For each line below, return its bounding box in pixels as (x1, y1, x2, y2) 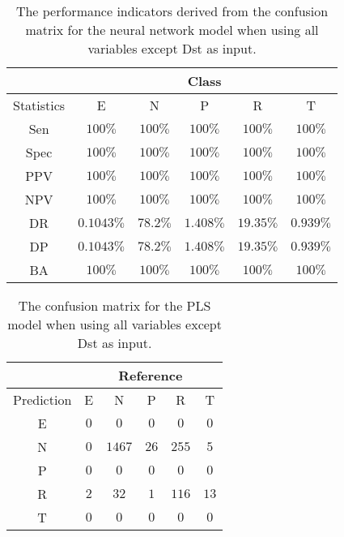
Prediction (13, 390, 72, 409)
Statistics (13, 96, 66, 114)
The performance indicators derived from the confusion (15, 2, 329, 20)
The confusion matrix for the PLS (18, 296, 211, 315)
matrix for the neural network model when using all (25, 20, 319, 39)
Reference (118, 366, 183, 384)
